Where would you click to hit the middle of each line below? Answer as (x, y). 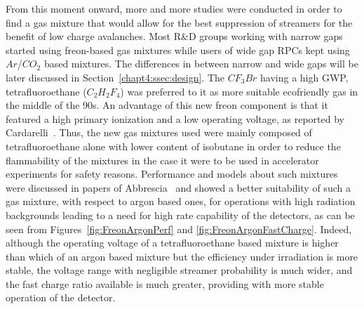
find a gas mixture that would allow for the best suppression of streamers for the (179, 22)
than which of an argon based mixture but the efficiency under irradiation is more (182, 256)
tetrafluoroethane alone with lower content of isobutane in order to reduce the (173, 146)
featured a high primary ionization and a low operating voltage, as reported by (175, 118)
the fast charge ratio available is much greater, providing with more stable (165, 283)
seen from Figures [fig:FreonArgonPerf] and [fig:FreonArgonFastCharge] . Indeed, (179, 229)
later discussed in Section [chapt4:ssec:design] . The (115, 77)
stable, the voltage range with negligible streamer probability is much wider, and (179, 270)
